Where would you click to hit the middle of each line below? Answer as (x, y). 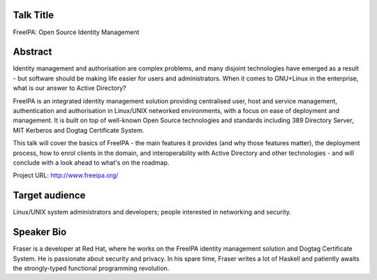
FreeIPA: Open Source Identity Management (76, 32)
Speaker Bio (40, 232)
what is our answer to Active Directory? (69, 88)
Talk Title (34, 15)
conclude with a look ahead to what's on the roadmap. (91, 162)
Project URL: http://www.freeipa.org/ (66, 175)
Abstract (32, 52)
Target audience (49, 196)
